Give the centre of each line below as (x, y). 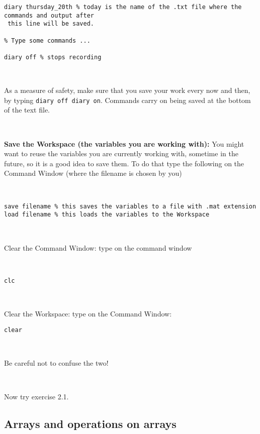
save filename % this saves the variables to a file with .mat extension (130, 206)
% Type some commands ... (47, 40)
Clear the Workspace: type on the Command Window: (88, 313)
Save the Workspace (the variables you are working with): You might (124, 143)
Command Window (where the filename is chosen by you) (93, 173)
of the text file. (27, 110)
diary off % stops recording (53, 57)
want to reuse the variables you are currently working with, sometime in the (121, 153)
